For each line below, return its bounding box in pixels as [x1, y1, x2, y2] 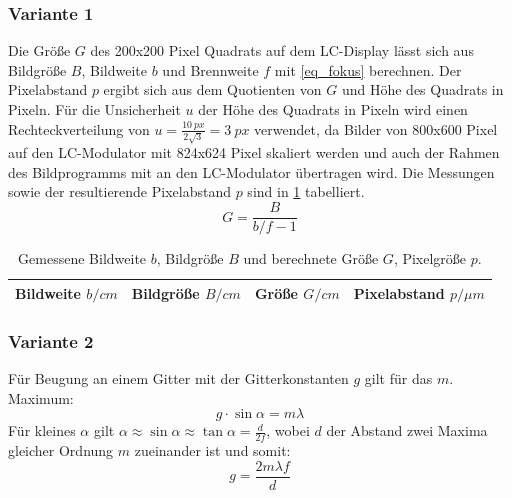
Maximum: [8, 387, 74, 408]
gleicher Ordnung [8, 440, 114, 461]
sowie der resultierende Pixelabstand [8, 181, 231, 202]
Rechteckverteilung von [8, 118, 150, 139]
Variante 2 [8, 328, 94, 353]
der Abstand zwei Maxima [326, 420, 488, 441]
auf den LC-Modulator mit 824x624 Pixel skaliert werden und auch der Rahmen [8, 142, 500, 163]
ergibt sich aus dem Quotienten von [103, 79, 322, 100]
